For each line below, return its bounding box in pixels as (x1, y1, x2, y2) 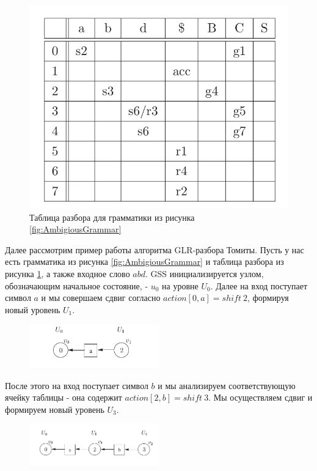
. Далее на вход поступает (210, 279, 308, 292)
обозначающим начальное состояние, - (5, 279, 148, 292)
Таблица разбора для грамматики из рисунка (29, 210, 195, 223)
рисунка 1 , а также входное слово (5, 267, 130, 280)
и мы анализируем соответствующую (158, 379, 296, 391)
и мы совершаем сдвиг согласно (41, 291, 161, 304)
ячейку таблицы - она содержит (5, 391, 122, 404)
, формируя (247, 291, 289, 304)
